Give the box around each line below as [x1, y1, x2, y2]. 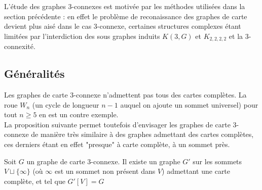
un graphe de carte [26, 156, 85, 166]
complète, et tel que [4, 175, 65, 186]
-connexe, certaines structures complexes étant [97, 21, 241, 31]
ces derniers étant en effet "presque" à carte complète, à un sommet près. [4, 139, 230, 149]
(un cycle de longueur [32, 99, 99, 110]
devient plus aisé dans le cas [4, 21, 92, 31]
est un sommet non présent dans [54, 166, 156, 176]
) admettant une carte [162, 166, 231, 176]
